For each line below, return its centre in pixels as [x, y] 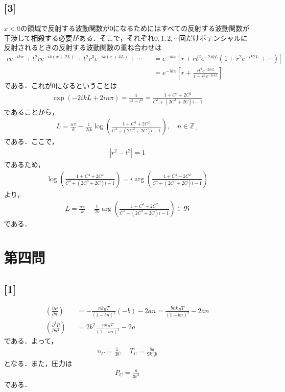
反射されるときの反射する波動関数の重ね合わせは [83, 47]
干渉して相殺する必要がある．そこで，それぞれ [79, 37]
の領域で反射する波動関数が [65, 28]
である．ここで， [31, 141]
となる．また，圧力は [38, 363]
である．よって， [31, 341]
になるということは [86, 86]
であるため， [24, 164]
